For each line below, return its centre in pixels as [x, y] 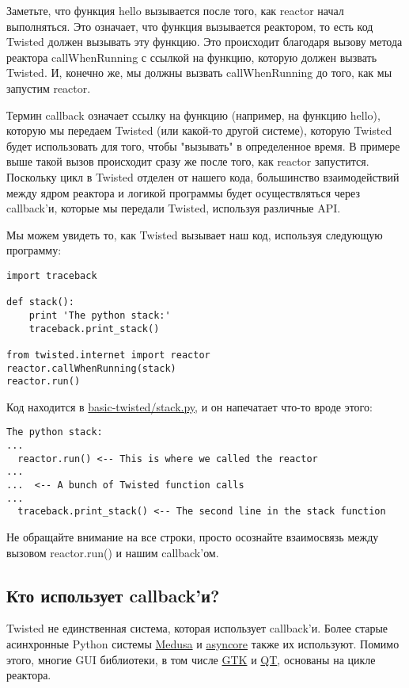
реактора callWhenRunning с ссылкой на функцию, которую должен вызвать [192, 57]
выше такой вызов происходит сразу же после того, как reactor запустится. [188, 161]
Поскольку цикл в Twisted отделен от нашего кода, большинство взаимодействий [203, 176]
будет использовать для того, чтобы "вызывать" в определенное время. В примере [203, 145]
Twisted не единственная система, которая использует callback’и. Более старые [197, 628]
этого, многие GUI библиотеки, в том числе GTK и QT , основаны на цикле [191, 659]
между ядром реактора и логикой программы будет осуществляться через [183, 192]
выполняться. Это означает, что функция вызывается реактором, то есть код [190, 26]
